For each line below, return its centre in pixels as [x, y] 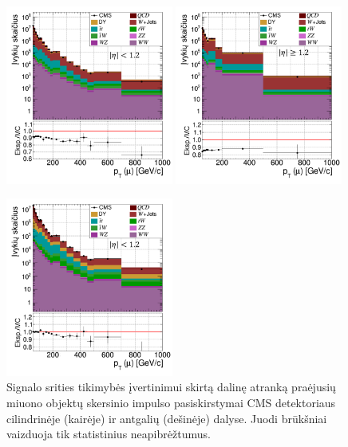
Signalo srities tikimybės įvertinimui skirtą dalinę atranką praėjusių [171, 387]
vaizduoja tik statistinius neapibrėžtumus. [109, 434]
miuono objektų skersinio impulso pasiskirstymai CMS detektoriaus [171, 402]
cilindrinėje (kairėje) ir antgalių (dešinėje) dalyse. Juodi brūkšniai [167, 418]
